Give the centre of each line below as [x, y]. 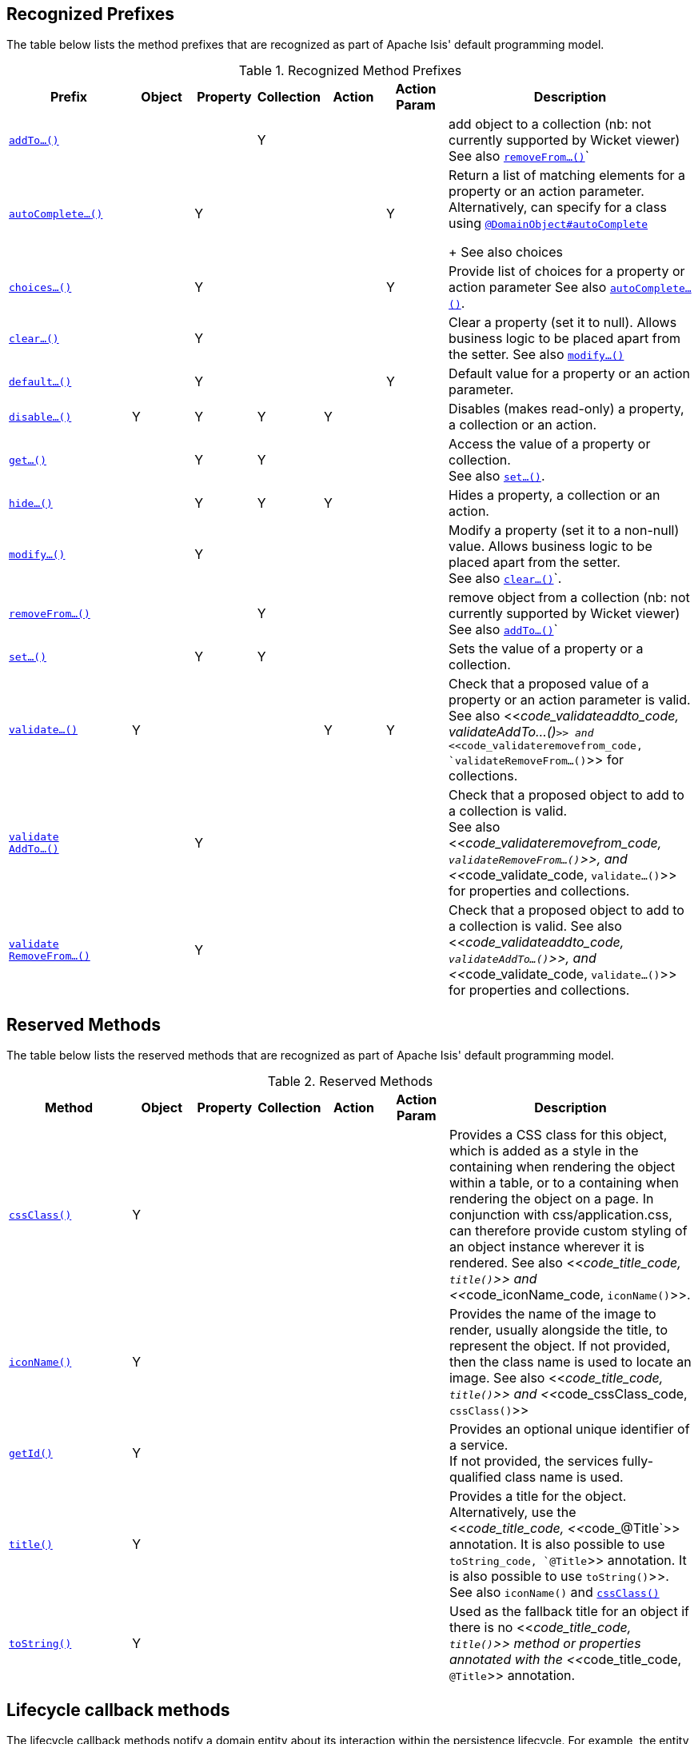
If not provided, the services [534, 1461]
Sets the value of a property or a [546, 649]
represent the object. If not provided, [560, 1346]
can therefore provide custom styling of [568, 1231]
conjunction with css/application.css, [560, 1215]
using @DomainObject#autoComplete [548, 223]
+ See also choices [506, 252]
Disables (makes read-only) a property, [566, 409]
